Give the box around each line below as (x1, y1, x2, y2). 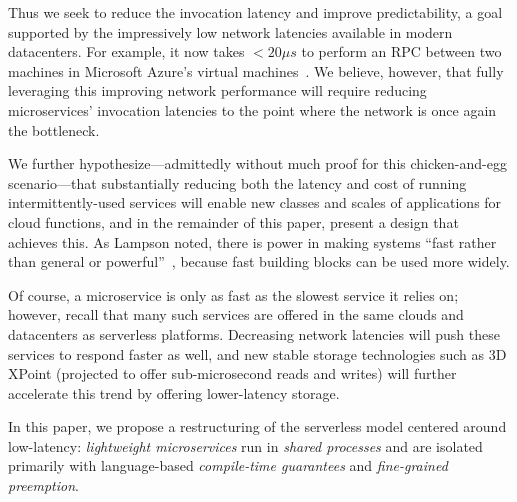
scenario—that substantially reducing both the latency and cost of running (8, 172, 467, 193)
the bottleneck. (8, 119, 100, 140)
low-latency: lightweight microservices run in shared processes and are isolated (8, 435, 483, 456)
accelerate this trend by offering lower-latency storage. (8, 382, 340, 403)
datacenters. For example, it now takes (8, 41, 245, 62)
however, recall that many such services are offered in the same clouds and (8, 304, 464, 325)
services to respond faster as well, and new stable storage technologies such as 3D (8, 343, 507, 364)
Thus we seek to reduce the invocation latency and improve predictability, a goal (8, 2, 503, 22)
